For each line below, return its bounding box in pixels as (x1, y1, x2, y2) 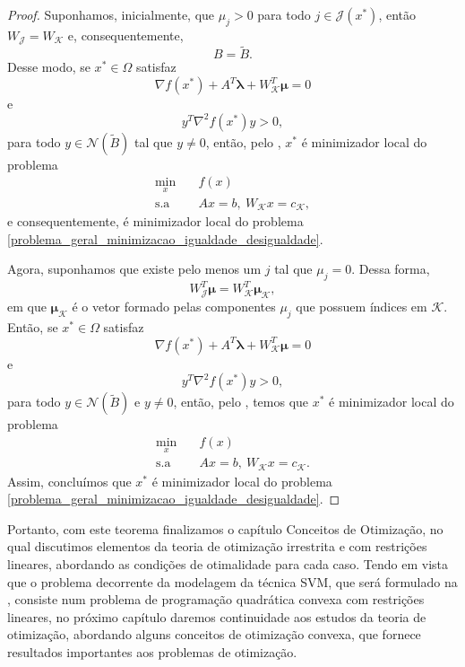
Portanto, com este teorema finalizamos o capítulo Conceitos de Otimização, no (7, 519, 443, 538)
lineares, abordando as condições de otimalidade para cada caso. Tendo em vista (7, 554, 449, 573)
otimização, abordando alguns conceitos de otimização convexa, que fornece (7, 625, 421, 644)
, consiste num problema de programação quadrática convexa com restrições (7, 590, 425, 609)
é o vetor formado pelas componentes (72, 297, 276, 316)
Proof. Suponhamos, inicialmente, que (7, 5, 215, 23)
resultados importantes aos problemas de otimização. (7, 642, 297, 661)
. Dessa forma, (351, 259, 430, 278)
